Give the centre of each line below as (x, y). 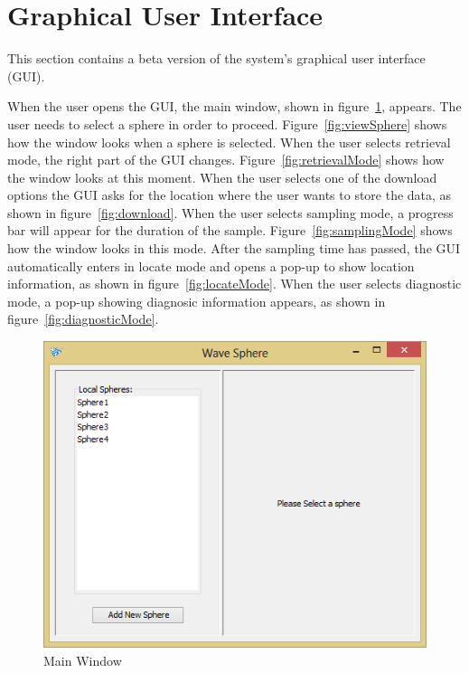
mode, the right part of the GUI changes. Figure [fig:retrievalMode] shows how (226, 160)
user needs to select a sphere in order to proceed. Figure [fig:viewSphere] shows (227, 123)
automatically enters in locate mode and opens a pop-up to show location (211, 265)
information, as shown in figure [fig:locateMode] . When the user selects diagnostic (234, 284)
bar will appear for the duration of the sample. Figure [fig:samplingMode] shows (230, 230)
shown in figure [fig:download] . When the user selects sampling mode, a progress (230, 212)
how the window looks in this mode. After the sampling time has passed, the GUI (234, 248)
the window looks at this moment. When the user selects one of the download (222, 177)
